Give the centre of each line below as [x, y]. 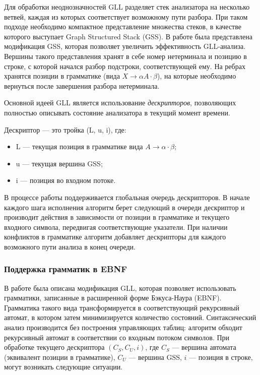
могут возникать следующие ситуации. [63, 367]
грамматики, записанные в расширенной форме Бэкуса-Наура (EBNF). [113, 298]
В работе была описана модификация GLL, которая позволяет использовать [120, 288]
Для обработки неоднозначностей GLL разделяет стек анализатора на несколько [127, 7]
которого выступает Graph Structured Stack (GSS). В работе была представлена [128, 36]
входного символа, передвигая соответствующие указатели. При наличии [116, 227]
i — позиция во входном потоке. [66, 180]
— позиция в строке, [221, 357]
